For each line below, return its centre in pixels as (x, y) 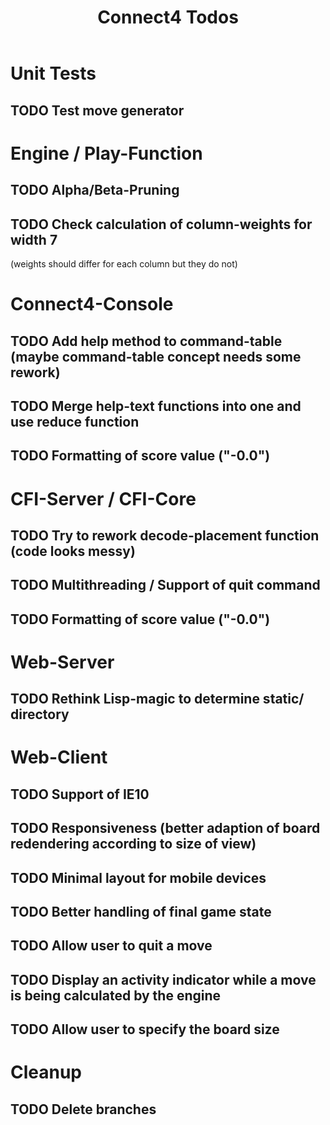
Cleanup (46, 1072)
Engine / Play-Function (106, 153)
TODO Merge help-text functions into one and (156, 406)
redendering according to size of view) (133, 844)
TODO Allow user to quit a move (111, 946)
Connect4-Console (92, 304)
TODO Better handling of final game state (141, 912)
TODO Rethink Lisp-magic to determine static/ (157, 699)
